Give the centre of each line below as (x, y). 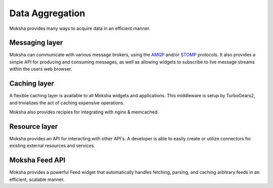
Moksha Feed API (37, 160)
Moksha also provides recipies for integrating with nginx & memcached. (84, 112)
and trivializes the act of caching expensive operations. (67, 103)
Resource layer (34, 126)
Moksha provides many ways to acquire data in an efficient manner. (80, 28)
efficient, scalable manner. (37, 179)
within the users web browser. (41, 69)
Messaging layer (36, 43)
